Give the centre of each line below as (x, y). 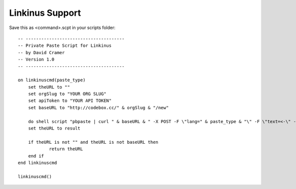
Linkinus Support (45, 13)
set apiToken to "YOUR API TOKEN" (70, 101)
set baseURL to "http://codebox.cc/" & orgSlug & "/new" (98, 108)
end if (36, 156)
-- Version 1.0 (36, 60)
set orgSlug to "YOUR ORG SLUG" (67, 94)
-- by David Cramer (41, 52)
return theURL (66, 149)
